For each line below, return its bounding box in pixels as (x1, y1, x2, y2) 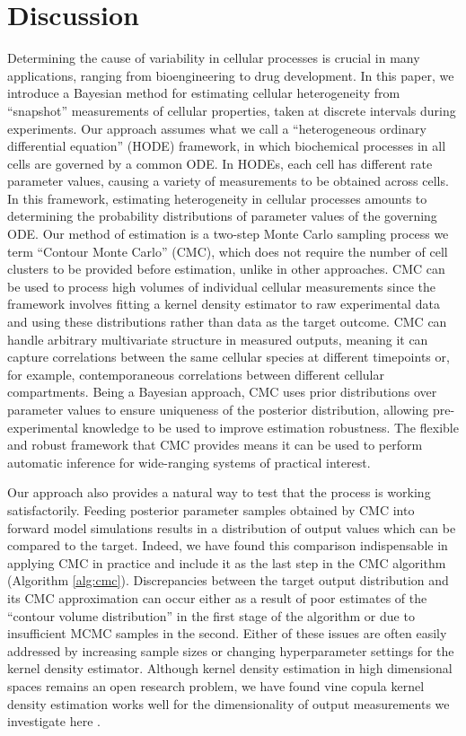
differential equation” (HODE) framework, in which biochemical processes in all (7, 136, 446, 155)
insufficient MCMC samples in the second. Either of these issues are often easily (7, 624, 447, 643)
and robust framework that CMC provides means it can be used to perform (7, 435, 423, 454)
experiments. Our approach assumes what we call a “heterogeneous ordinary (7, 118, 426, 137)
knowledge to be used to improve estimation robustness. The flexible (82, 417, 459, 436)
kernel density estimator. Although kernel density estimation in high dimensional (7, 659, 453, 678)
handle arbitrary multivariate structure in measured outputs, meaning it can (7, 329, 428, 348)
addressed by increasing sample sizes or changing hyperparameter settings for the (7, 641, 454, 660)
